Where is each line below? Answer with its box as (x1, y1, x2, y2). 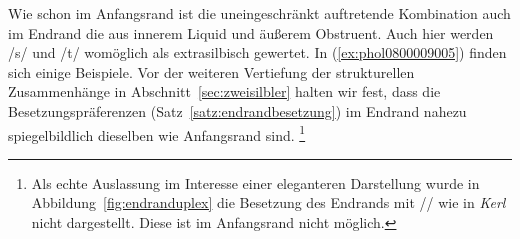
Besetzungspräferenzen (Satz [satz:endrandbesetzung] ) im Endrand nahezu (8, 100, 467, 121)
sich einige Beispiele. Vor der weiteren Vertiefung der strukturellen (8, 61, 415, 82)
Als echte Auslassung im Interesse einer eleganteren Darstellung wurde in (31, 172, 480, 193)
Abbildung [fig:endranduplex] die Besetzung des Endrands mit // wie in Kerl (31, 192, 506, 213)
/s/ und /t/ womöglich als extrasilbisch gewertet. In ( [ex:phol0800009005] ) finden (8, 42, 507, 63)
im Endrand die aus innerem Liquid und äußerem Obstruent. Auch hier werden (8, 22, 494, 43)
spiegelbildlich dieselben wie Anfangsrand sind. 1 (8, 121, 306, 145)
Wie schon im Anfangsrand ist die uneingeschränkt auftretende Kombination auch (8, 3, 511, 23)
